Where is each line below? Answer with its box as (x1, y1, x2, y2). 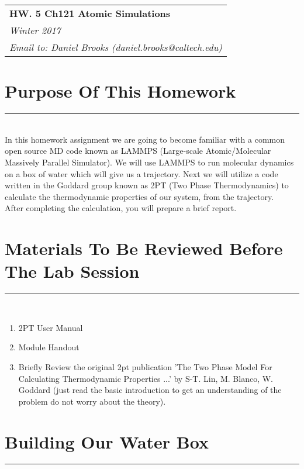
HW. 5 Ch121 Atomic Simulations (9, 6, 171, 20)
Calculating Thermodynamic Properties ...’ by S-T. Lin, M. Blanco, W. (18, 372, 273, 384)
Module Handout (18, 341, 80, 353)
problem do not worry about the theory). (18, 395, 166, 407)
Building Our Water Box (5, 429, 209, 453)
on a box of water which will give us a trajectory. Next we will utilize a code (5, 167, 278, 180)
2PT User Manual (18, 321, 83, 333)
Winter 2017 (9, 23, 61, 37)
